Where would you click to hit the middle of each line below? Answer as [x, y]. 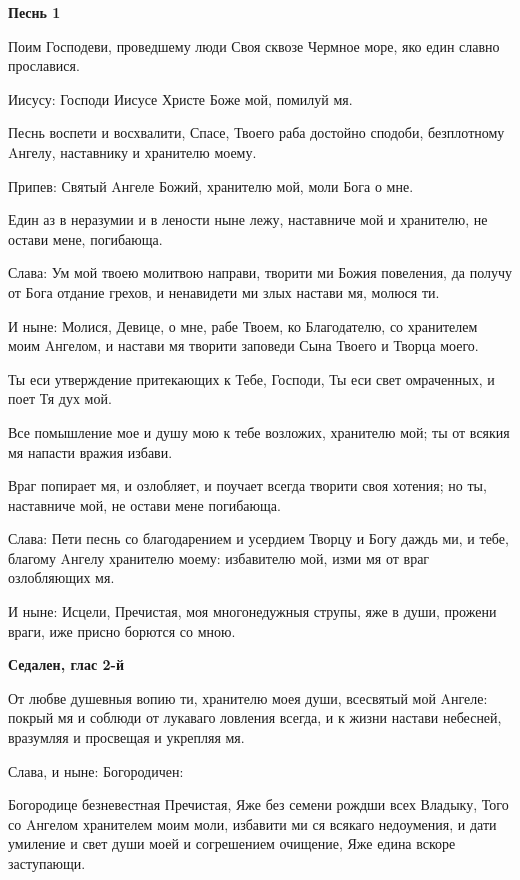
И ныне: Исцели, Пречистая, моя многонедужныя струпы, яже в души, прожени [252, 611]
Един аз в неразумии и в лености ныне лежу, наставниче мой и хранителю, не [248, 219]
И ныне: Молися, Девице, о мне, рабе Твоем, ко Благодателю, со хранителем [243, 325]
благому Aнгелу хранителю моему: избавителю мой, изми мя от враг [219, 557]
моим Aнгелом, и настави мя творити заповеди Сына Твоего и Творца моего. [243, 345]
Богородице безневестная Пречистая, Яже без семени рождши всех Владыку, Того [258, 804]
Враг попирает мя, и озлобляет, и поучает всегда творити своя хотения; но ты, [247, 485]
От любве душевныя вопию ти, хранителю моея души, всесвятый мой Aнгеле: [248, 697]
